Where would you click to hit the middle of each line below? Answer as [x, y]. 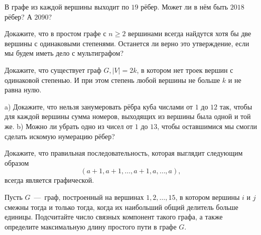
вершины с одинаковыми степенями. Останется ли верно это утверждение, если [127, 43]
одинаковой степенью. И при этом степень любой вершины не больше [112, 80]
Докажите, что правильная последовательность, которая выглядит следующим [124, 153]
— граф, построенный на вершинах [89, 197]
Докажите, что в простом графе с [55, 33]
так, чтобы [236, 106]
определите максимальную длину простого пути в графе [91, 226]
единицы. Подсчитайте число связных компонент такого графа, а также [114, 217]
